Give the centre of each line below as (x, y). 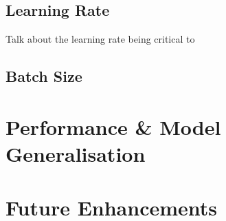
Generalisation (76, 153)
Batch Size (44, 76)
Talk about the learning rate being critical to (100, 39)
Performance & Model (113, 126)
